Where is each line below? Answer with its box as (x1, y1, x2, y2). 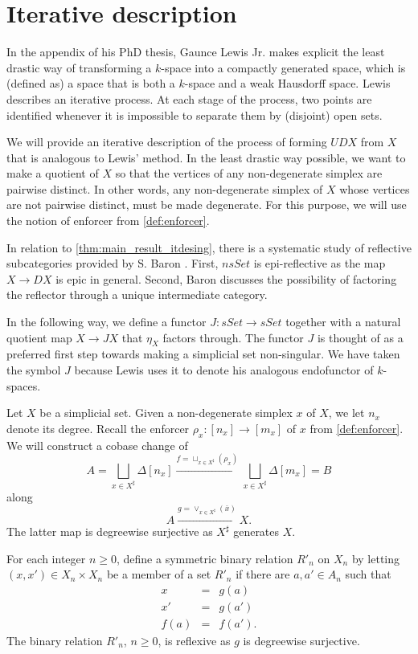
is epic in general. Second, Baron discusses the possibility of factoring (55, 270, 397, 287)
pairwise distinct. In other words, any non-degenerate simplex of (6, 180, 323, 197)
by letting (351, 550, 400, 566)
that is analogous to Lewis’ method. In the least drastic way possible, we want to (6, 149, 406, 166)
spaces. (6, 377, 41, 394)
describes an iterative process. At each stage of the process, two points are (6, 90, 372, 107)
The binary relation (6, 632, 103, 648)
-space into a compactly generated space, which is (161, 59, 406, 76)
